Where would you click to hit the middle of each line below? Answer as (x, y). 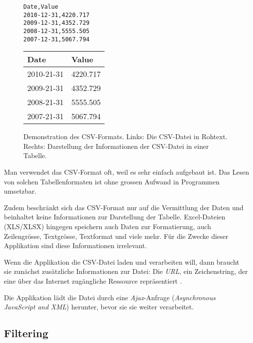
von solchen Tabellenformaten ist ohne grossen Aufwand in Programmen (112, 181)
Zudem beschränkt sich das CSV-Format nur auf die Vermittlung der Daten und (124, 207)
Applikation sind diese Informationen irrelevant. (75, 245)
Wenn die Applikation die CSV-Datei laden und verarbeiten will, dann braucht (122, 262)
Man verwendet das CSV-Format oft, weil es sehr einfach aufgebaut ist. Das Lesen (126, 172)
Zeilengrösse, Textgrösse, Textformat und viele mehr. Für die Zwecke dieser (116, 236)
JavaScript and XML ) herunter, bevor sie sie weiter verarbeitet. (99, 307)
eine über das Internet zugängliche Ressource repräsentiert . (93, 281)
